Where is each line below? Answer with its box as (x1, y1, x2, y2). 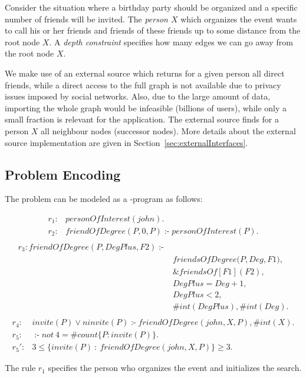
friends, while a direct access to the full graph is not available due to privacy (5, 78, 281, 91)
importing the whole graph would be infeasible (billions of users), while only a (5, 101, 287, 114)
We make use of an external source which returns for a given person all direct (5, 67, 285, 79)
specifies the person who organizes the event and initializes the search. (48, 362, 302, 374)
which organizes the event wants (180, 12, 297, 25)
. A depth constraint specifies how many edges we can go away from (49, 35, 293, 48)
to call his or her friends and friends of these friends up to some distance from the (5, 24, 301, 37)
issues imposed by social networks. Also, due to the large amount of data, (5, 90, 271, 102)
